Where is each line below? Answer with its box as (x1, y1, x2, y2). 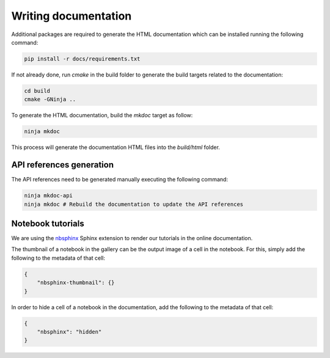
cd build (24, 87, 51, 94)
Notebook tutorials (11, 218, 85, 228)
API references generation (11, 159, 114, 170)
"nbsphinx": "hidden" (37, 328, 102, 335)
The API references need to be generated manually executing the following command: (11, 176, 229, 183)
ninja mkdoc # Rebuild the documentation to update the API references (24, 200, 244, 208)
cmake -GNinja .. (24, 96, 76, 103)
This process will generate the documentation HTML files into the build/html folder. (11, 144, 220, 151)
